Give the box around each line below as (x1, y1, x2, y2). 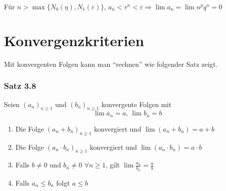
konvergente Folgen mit (101, 99, 172, 109)
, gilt (105, 160, 120, 170)
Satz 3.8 (4, 80, 36, 92)
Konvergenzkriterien (4, 30, 144, 50)
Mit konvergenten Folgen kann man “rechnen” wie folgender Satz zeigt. (4, 58, 218, 69)
